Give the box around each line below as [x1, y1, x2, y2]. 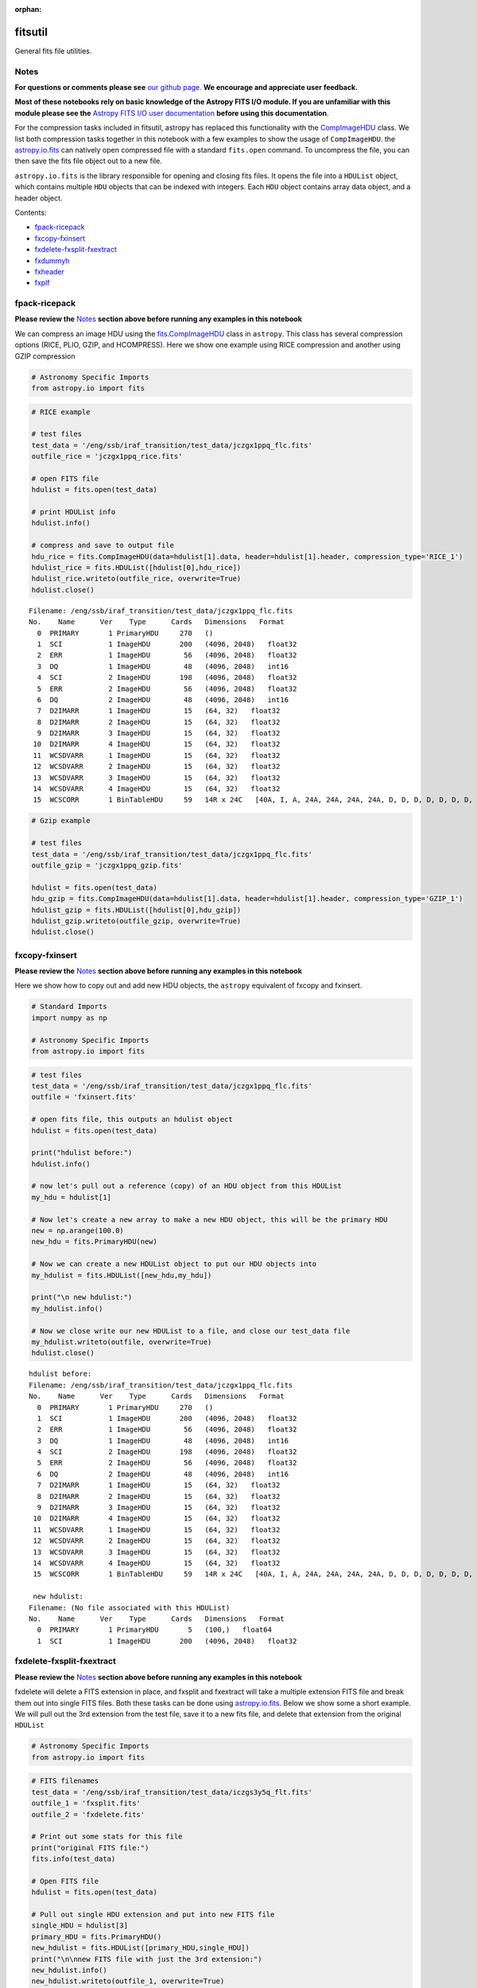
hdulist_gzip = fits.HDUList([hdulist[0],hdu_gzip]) [31, 905, 242, 914]
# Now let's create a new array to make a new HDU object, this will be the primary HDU [31, 1215, 389, 1224]
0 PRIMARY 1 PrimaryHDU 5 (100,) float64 [37, 1625, 272, 1634]
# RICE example [31, 407, 91, 417]
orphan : [14, 5, 42, 14]
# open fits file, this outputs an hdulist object [31, 1115, 234, 1124]
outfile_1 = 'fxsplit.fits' [31, 1799, 141, 1808]
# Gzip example [31, 816, 91, 825]
